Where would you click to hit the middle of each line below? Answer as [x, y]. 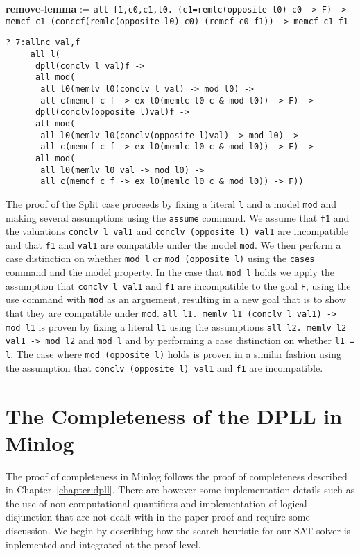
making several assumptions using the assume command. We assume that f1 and [178, 217]
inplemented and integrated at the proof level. [103, 544]
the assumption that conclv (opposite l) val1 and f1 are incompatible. [164, 367]
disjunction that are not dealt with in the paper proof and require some [158, 517]
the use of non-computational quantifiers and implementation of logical [156, 503]
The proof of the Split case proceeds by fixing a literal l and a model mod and [171, 203]
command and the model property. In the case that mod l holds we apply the [170, 272]
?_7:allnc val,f [43, 43]
